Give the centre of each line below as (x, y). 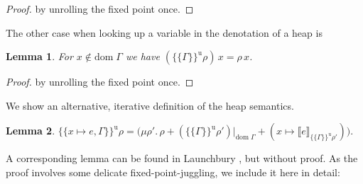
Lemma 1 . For (39, 56)
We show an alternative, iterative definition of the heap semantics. (150, 105)
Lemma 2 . (31, 131)
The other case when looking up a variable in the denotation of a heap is (164, 32)
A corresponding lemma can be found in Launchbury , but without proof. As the (182, 158)
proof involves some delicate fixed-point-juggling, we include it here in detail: (173, 172)
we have (142, 56)
